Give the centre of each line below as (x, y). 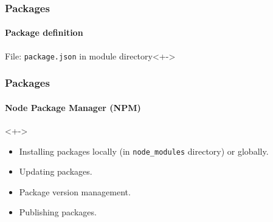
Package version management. (75, 191)
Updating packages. (56, 171)
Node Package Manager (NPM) (73, 107)
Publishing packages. (58, 212)
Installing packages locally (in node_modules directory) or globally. (144, 151)
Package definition (44, 32)
